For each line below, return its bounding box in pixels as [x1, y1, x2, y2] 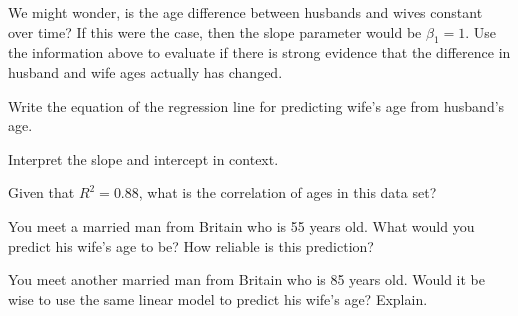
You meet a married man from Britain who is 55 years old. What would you [8, 215, 475, 236]
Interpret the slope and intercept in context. [8, 148, 279, 169]
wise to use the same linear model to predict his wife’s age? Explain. [8, 288, 428, 309]
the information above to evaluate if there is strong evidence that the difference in [8, 42, 511, 63]
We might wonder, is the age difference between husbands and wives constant [8, 2, 483, 22]
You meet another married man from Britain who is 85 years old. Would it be [8, 269, 485, 290]
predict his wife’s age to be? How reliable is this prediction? [8, 235, 374, 256]
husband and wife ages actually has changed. [8, 61, 283, 82]
